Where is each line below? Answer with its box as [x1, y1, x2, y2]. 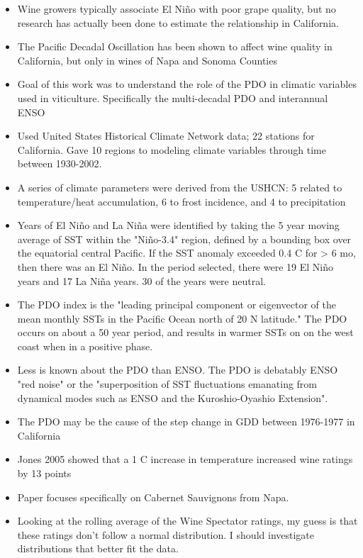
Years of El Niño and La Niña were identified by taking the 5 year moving [17, 218, 340, 233]
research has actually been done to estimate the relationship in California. [17, 15, 339, 30]
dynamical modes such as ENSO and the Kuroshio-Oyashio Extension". [17, 390, 328, 405]
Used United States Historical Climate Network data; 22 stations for [17, 128, 315, 143]
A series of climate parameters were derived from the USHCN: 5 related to [17, 179, 342, 194]
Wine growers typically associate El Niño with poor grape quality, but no [17, 1, 336, 16]
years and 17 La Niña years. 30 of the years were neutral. [17, 273, 266, 288]
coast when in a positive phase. [17, 338, 153, 353]
